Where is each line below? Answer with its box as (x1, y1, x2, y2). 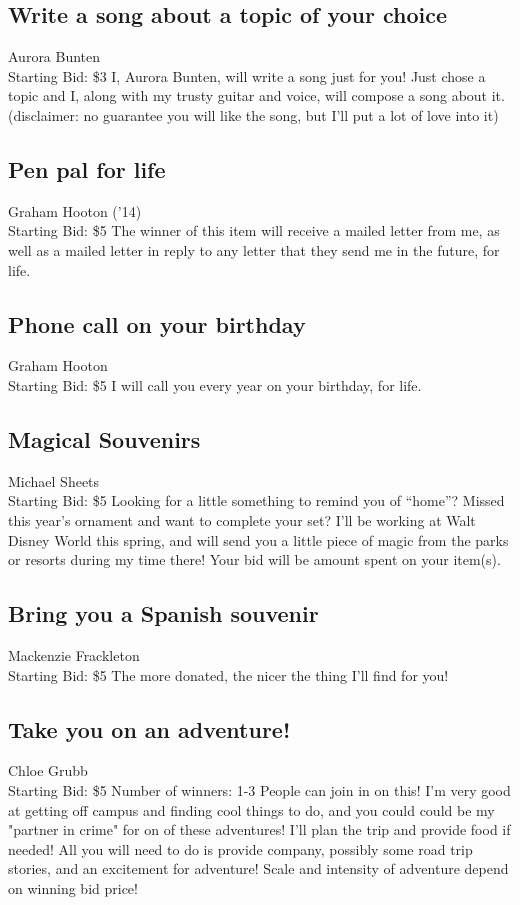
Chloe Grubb (8, 760, 88, 781)
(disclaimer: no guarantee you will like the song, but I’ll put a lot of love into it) (8, 104, 499, 125)
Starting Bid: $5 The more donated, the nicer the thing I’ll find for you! (8, 664, 449, 685)
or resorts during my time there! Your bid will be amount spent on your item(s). (8, 549, 501, 570)
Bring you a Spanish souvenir (8, 598, 319, 629)
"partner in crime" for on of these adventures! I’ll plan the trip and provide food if (8, 819, 511, 840)
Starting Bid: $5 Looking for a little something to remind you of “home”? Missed (8, 490, 505, 511)
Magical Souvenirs (8, 423, 201, 454)
